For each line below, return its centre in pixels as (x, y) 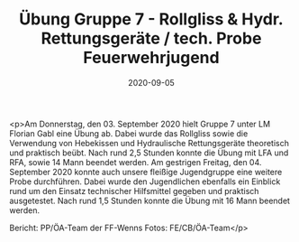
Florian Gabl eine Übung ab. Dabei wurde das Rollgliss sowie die (129, 133)
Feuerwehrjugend (151, 58)
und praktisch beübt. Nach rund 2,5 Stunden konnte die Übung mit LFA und (149, 153)
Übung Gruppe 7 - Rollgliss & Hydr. (151, 19)
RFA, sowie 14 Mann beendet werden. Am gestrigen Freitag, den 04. (136, 162)
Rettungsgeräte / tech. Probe (151, 38)
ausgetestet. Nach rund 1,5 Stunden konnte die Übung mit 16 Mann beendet (150, 200)
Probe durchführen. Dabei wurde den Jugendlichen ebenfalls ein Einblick (145, 181)
